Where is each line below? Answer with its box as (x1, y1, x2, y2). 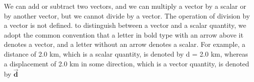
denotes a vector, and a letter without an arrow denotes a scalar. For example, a (4, 39, 246, 49)
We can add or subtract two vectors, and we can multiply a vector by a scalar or (4, 1, 246, 11)
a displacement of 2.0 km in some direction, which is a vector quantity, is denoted (4, 58, 250, 68)
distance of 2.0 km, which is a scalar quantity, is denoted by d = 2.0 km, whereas (4, 48, 248, 59)
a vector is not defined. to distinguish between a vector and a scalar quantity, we (4, 20, 246, 30)
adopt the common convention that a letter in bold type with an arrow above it (4, 29, 244, 40)
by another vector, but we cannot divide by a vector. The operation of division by (4, 10, 250, 20)
